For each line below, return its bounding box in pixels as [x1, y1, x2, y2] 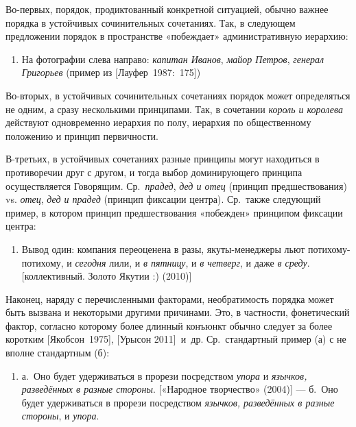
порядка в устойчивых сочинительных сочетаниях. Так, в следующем [5, 15, 296, 29]
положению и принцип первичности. [5, 128, 158, 143]
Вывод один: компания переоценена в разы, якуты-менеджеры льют [21, 241, 305, 256]
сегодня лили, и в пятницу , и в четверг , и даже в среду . [75, 255, 310, 269]
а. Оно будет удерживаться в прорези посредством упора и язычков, [21, 368, 307, 382]
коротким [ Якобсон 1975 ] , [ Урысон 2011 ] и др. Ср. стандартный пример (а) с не [5, 332, 346, 346]
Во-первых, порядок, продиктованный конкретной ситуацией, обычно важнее [5, 2, 329, 16]
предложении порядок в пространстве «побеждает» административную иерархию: [5, 29, 348, 43]
